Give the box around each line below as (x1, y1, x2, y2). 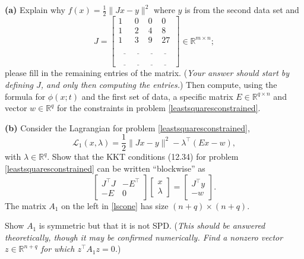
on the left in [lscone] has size (61, 199, 169, 211)
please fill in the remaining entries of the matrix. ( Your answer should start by (5, 67, 290, 79)
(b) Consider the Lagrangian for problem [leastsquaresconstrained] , (5, 121, 250, 134)
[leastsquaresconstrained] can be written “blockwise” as (5, 162, 205, 175)
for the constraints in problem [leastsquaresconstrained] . (56, 102, 261, 114)
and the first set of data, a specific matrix (81, 90, 233, 102)
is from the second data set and (185, 4, 299, 15)
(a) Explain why (5, 4, 65, 15)
